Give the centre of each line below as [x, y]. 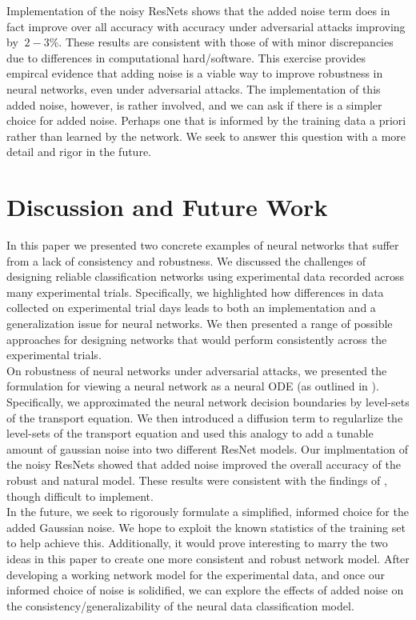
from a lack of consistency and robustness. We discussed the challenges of [186, 260]
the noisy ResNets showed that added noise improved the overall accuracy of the [204, 464]
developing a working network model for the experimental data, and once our [196, 574]
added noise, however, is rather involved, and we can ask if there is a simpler [194, 104]
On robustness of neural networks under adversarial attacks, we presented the [197, 370]
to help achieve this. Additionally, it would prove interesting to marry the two [197, 543]
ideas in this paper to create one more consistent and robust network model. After [208, 558]
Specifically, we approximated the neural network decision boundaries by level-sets [208, 402]
